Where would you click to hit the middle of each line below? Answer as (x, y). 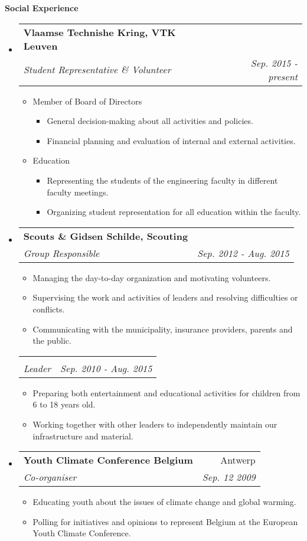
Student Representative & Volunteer (97, 70)
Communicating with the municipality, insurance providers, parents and (163, 329)
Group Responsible (61, 253)
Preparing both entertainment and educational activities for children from (166, 392)
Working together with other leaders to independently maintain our (155, 424)
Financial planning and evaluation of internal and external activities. (171, 140)
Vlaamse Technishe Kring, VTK (99, 32)
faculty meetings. (78, 192)
